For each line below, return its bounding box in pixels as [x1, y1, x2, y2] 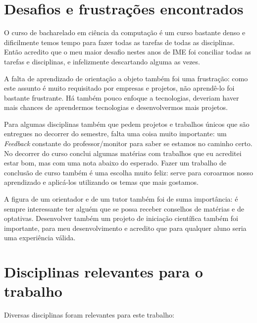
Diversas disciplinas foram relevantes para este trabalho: [4, 310, 174, 320]
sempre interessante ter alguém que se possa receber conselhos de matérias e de [4, 203, 244, 214]
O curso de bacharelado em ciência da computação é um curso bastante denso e [4, 27, 246, 38]
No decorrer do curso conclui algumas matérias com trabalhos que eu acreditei [4, 148, 242, 158]
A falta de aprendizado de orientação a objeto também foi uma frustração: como [4, 73, 248, 83]
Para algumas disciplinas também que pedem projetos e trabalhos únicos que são [4, 118, 250, 129]
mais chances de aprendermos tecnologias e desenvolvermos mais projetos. [4, 102, 228, 112]
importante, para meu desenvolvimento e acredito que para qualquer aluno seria [4, 222, 247, 233]
